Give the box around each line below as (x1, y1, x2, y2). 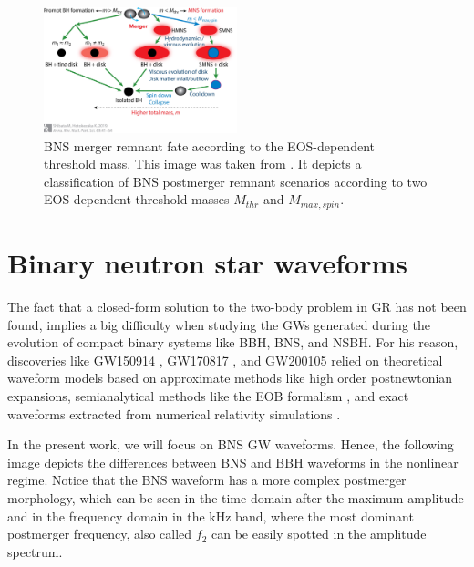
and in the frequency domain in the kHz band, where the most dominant (7, 506, 414, 525)
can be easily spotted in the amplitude (211, 524, 427, 543)
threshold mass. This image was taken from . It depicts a (44, 154, 362, 173)
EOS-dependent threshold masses (44, 190, 230, 209)
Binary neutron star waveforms (7, 244, 408, 282)
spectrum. (7, 541, 63, 561)
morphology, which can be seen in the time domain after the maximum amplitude (7, 488, 464, 507)
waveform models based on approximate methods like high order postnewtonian (7, 368, 453, 387)
